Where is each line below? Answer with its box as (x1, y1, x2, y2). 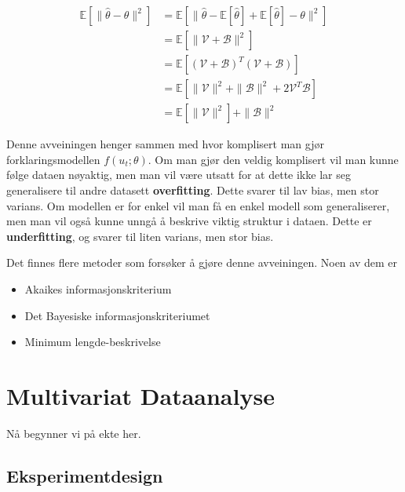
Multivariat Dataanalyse (6, 379, 275, 411)
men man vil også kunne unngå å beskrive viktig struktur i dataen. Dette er (6, 213, 372, 229)
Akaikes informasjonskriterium (24, 280, 172, 297)
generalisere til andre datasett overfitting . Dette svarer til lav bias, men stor (6, 181, 379, 198)
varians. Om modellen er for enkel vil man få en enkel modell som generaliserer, (6, 197, 390, 213)
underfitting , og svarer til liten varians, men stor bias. (6, 228, 274, 244)
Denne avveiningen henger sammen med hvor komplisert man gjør (6, 136, 324, 152)
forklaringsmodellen (6, 151, 100, 167)
